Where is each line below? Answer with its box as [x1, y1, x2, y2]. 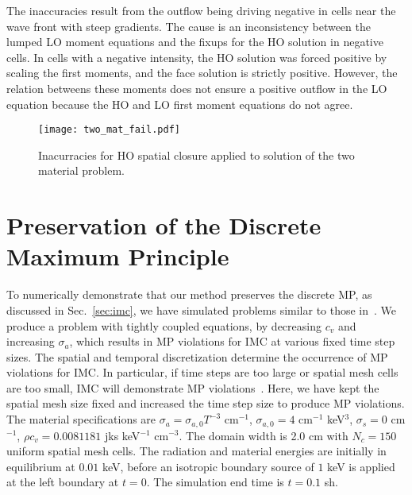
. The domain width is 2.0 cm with [179, 427, 348, 443]
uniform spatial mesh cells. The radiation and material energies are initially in [6, 443, 387, 459]
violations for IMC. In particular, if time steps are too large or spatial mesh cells [6, 364, 399, 381]
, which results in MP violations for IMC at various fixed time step [69, 333, 395, 350]
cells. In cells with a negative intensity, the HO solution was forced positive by [6, 48, 387, 65]
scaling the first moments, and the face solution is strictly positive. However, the [6, 64, 398, 81]
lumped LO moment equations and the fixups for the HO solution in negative [6, 33, 383, 50]
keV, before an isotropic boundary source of [102, 458, 314, 474]
